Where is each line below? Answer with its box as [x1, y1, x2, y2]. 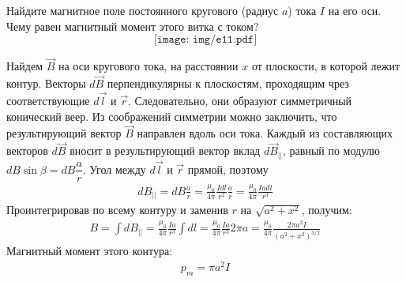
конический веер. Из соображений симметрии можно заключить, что [6, 107, 337, 124]
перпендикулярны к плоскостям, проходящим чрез [107, 75, 349, 92]
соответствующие [6, 92, 90, 109]
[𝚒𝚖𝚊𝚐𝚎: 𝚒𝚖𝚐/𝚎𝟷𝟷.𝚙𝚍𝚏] [153, 34, 258, 46]
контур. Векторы [6, 75, 86, 92]
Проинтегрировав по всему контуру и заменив [6, 201, 228, 218]
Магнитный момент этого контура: [6, 243, 173, 259]
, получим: [301, 201, 352, 218]
